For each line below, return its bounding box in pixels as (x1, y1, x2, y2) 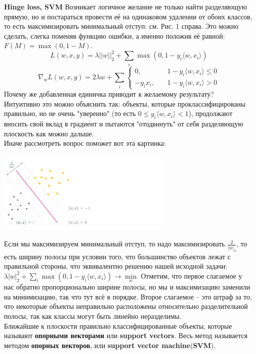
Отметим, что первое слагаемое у (140, 270, 242, 281)
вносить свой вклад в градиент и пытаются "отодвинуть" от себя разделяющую (4, 118, 244, 128)
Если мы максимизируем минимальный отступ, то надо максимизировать (4, 238, 225, 249)
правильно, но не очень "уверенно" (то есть (4, 108, 136, 118)
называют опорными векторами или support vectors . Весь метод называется (4, 330, 248, 341)
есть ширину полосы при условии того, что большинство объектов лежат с (4, 251, 231, 261)
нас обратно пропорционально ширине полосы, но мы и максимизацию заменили (4, 282, 250, 292)
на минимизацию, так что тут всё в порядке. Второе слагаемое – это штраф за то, (4, 291, 252, 301)
